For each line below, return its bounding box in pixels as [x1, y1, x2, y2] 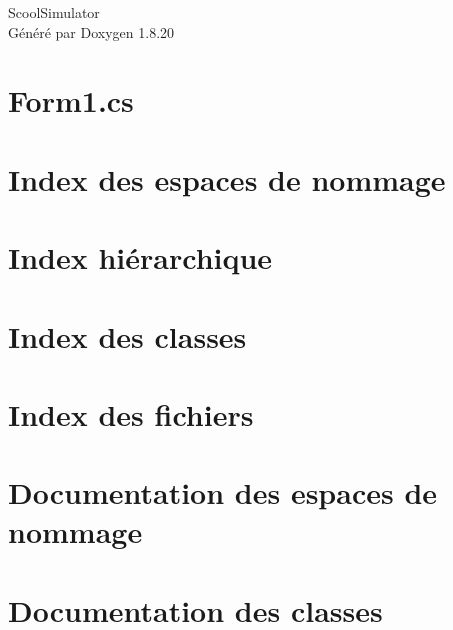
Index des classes [8, 315, 247, 356]
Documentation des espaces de [8, 472, 438, 513]
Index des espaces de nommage [8, 158, 446, 199]
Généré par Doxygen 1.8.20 [8, 21, 175, 42]
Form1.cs [8, 80, 134, 121]
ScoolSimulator [8, 2, 100, 22]
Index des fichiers [8, 393, 254, 434]
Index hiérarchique [8, 237, 273, 278]
